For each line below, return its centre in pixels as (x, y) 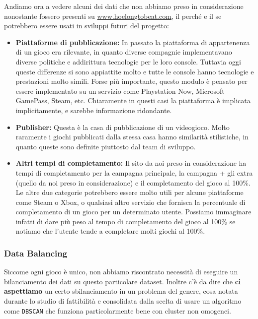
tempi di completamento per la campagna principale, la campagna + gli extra (134, 172)
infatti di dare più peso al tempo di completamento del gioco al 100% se (126, 221)
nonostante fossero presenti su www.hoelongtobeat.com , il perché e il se (113, 16)
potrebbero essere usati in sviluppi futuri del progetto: (86, 26)
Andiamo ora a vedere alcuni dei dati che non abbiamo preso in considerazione (124, 6)
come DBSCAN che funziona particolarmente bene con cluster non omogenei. (118, 310)
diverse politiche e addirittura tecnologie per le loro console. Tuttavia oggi (128, 61)
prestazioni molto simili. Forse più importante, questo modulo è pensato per (131, 81)
